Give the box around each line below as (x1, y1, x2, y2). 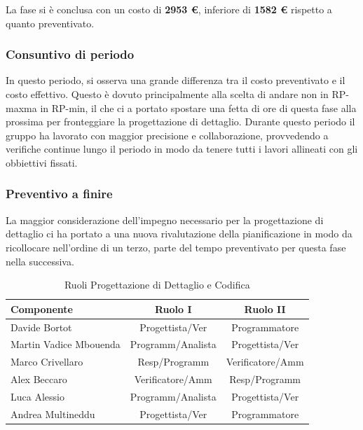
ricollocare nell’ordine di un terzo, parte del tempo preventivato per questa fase (6, 240, 346, 254)
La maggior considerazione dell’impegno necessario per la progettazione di (6, 212, 324, 227)
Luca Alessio (11, 389, 64, 403)
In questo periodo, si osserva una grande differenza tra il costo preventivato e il (6, 73, 345, 88)
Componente (11, 301, 73, 316)
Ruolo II (244, 301, 286, 316)
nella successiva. (6, 254, 74, 268)
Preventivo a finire (6, 185, 113, 202)
